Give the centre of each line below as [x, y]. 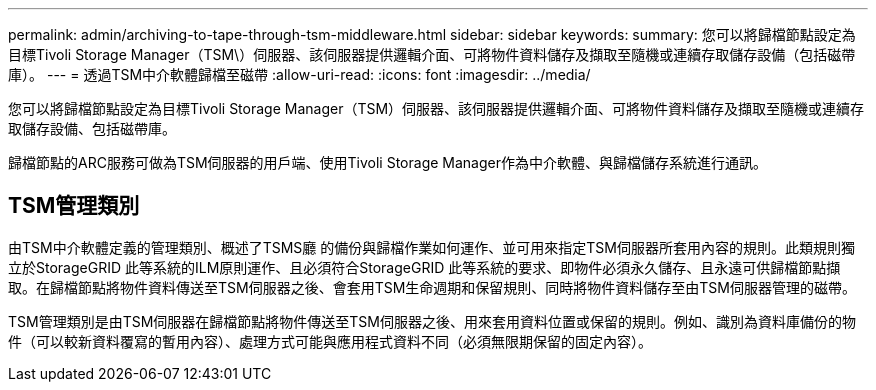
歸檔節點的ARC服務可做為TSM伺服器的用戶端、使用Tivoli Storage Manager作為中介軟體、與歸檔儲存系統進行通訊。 [387, 162]
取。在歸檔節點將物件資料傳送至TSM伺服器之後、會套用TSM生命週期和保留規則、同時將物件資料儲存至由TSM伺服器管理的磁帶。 [432, 287]
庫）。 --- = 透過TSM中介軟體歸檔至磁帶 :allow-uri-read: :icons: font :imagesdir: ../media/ [299, 74]
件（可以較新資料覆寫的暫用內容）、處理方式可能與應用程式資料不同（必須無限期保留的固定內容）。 [330, 341]
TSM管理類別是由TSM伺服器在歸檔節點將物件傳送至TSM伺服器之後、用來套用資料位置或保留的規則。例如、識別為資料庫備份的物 [432, 321]
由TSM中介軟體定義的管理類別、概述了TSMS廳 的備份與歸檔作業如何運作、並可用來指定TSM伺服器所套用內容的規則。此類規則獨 [431, 247]
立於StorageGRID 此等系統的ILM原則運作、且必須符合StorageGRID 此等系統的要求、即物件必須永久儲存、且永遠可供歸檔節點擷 [424, 267]
